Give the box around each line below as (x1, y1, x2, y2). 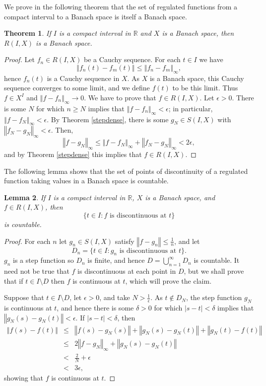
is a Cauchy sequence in (47, 73, 120, 83)
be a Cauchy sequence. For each (84, 54, 181, 65)
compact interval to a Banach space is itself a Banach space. (4, 11, 187, 21)
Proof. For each (4, 235, 51, 246)
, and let (174, 235, 200, 246)
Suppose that (4, 292, 44, 303)
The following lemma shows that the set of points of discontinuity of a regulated (4, 165, 248, 176)
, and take (99, 292, 130, 303)
